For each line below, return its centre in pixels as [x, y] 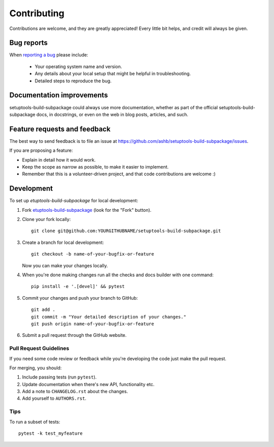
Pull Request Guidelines [39, 348]
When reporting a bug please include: [49, 55]
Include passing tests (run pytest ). [59, 377]
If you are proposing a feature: [41, 150]
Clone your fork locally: [46, 219]
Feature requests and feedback [60, 129]
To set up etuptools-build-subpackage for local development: [74, 201]
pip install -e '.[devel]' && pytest [78, 286]
